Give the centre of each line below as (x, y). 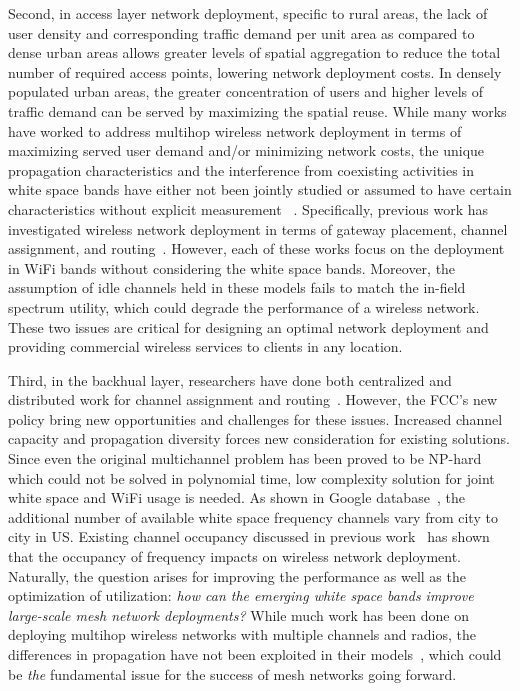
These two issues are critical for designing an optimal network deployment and (248, 326)
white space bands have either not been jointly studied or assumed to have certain (260, 189)
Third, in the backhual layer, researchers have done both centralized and (230, 379)
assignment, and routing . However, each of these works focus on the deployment (256, 248)
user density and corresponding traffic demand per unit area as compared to (241, 32)
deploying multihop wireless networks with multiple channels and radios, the (242, 634)
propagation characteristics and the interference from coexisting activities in (241, 169)
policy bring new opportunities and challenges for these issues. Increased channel (255, 418)
